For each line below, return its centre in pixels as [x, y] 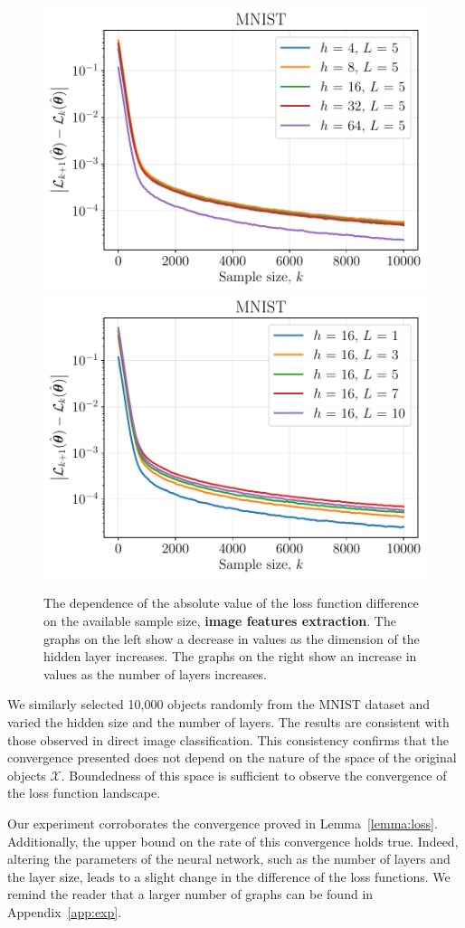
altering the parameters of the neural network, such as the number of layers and [229, 859]
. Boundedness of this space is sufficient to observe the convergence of [254, 775]
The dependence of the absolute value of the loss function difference [231, 603]
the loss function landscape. [84, 793]
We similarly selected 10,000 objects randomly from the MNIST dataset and [219, 704]
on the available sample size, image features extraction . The [220, 621]
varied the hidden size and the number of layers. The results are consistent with [228, 722]
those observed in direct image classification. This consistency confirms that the [228, 739]
